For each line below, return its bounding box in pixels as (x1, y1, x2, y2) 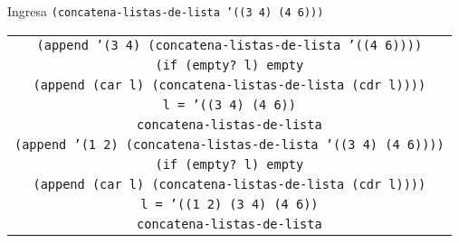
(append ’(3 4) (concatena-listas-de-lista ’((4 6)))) (36, 37, 423, 52)
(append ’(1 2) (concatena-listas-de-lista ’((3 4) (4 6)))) (14, 136, 445, 152)
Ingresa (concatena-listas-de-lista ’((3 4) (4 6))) (7, 2, 324, 20)
